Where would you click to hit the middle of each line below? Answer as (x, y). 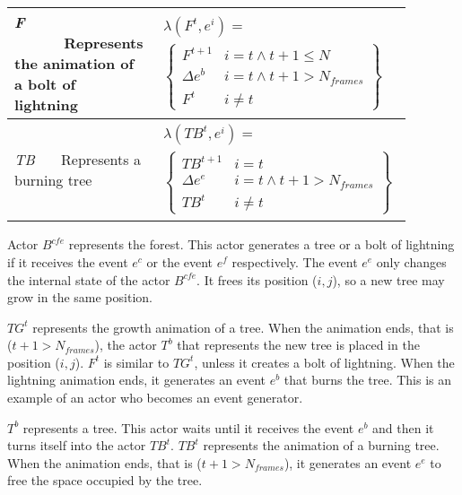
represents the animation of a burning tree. (321, 445)
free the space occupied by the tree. (105, 480)
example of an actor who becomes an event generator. (155, 398)
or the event (180, 261)
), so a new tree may (388, 279)
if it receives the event (68, 261)
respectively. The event (295, 261)
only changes (411, 261)
